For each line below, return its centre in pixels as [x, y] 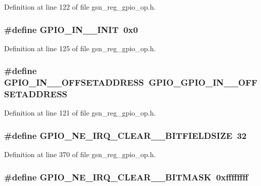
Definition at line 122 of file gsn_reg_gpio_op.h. [80, 7]
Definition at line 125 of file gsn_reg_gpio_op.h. [80, 48]
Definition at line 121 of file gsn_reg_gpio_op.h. [80, 113]
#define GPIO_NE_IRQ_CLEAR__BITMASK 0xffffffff [126, 177]
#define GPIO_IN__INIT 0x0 [71, 29]
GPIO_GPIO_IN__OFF [203, 82]
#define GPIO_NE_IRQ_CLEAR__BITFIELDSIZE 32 [125, 135]
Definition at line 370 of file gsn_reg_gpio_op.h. [80, 154]
